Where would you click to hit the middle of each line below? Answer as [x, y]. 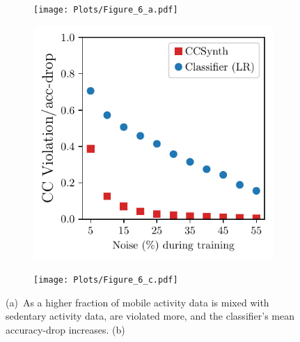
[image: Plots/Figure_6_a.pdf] [106, 10]
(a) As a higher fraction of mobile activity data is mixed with [137, 302]
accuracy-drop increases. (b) [65, 330]
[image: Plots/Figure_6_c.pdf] [106, 280]
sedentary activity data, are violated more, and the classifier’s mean [150, 316]
